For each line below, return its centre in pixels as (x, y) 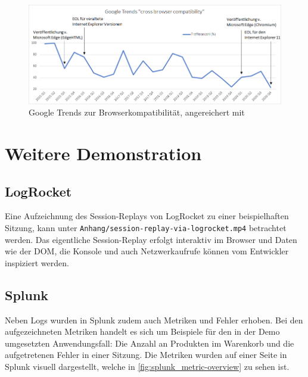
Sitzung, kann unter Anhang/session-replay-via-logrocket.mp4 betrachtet (146, 227)
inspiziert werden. (37, 262)
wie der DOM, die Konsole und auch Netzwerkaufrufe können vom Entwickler (147, 251)
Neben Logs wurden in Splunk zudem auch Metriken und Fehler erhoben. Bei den (154, 320)
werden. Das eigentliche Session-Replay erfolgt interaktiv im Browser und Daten (151, 239)
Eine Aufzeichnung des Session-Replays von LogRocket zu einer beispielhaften (147, 216)
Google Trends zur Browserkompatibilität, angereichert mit (137, 112)
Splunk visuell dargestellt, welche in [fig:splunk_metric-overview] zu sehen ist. (147, 366)
